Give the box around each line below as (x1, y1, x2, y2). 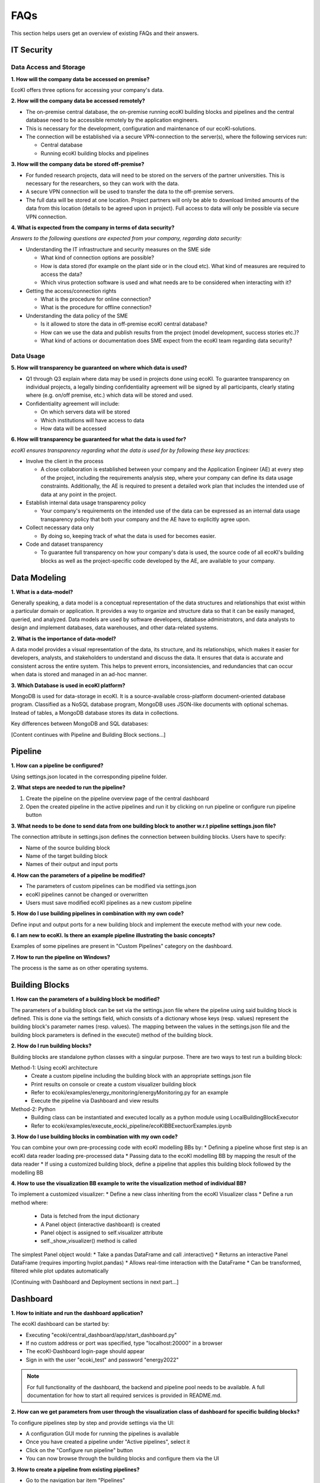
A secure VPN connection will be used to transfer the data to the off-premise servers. (25, 188, 235, 195)
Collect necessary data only (25, 524, 94, 531)
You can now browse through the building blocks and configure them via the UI (25, 1455, 219, 1462)
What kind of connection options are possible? (40, 254, 154, 261)
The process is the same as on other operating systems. (11, 965, 148, 972)
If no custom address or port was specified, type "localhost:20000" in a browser (25, 1339, 223, 1347)
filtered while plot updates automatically (11, 1267, 109, 1275)
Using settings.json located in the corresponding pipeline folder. (11, 773, 168, 780)
